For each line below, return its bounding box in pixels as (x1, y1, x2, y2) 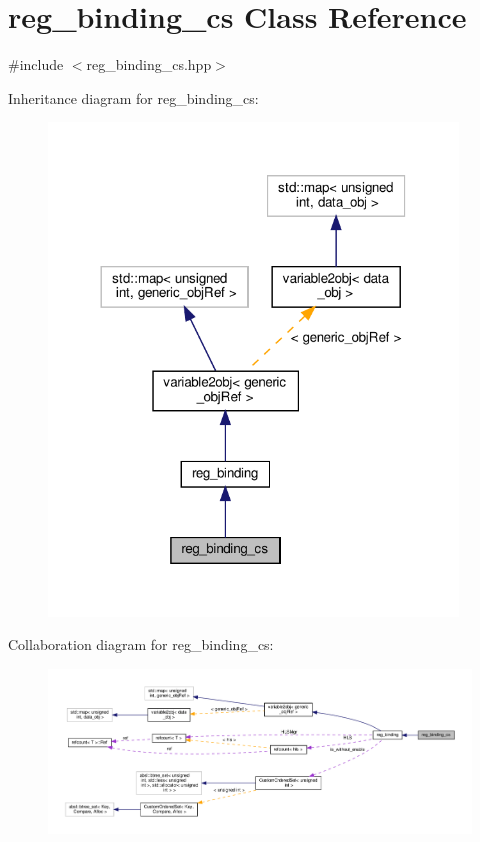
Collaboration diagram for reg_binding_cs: (8, 634, 274, 655)
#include (8, 54, 64, 75)
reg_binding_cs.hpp (86, 54, 212, 75)
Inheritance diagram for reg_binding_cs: (8, 87, 259, 108)
